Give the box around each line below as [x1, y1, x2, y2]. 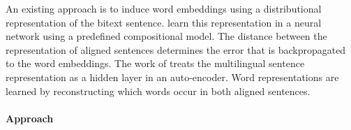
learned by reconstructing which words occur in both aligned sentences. [6, 83, 311, 98]
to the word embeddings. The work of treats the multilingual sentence [6, 56, 305, 71]
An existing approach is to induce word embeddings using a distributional [6, 1, 322, 15]
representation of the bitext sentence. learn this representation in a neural [6, 15, 322, 29]
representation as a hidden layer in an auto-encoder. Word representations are [6, 69, 339, 84]
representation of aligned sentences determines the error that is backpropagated [6, 42, 346, 57]
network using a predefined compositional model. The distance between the [6, 29, 327, 43]
